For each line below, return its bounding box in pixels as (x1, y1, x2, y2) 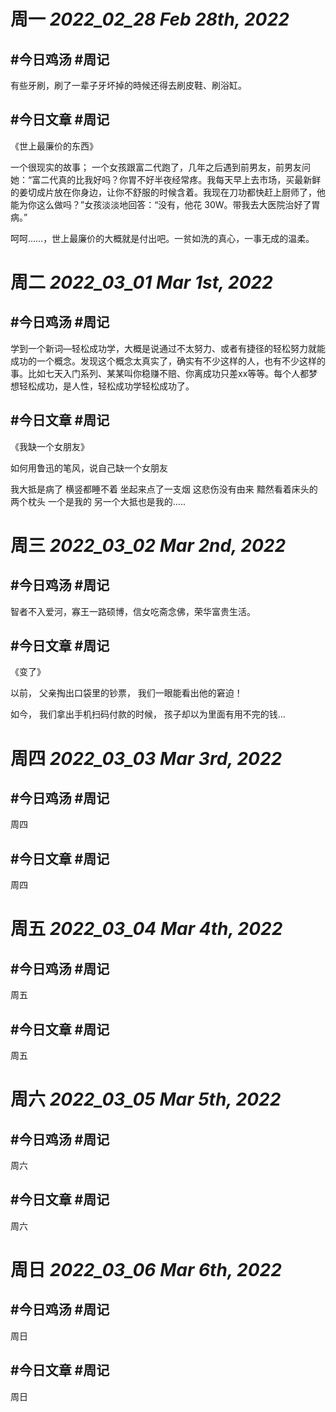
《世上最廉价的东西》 (10, 140, 98, 152)
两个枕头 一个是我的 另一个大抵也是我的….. (10, 495, 187, 507)
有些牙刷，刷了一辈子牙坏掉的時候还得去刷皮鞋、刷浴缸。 (10, 80, 247, 91)
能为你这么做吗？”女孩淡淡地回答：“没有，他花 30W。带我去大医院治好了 (10, 198, 312, 210)
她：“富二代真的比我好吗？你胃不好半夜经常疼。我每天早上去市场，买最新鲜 (10, 173, 322, 185)
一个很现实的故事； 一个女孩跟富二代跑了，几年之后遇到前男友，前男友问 (10, 161, 311, 173)
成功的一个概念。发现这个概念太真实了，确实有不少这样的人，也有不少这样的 (10, 355, 326, 367)
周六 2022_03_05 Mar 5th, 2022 (10, 1088, 282, 1111)
